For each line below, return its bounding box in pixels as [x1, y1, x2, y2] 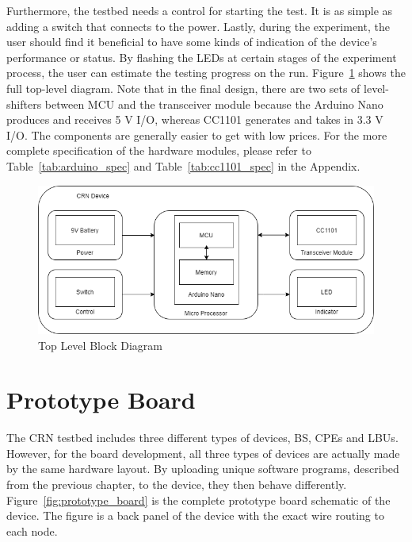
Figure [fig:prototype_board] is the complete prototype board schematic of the [6, 491, 391, 508]
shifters [6, 95, 42, 112]
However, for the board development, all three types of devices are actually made [6, 444, 400, 461]
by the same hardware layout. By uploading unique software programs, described [6, 460, 399, 477]
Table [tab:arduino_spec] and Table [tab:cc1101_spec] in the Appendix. [6, 157, 360, 174]
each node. [6, 522, 58, 539]
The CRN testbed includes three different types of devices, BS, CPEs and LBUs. [6, 429, 399, 446]
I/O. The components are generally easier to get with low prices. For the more [6, 126, 387, 143]
